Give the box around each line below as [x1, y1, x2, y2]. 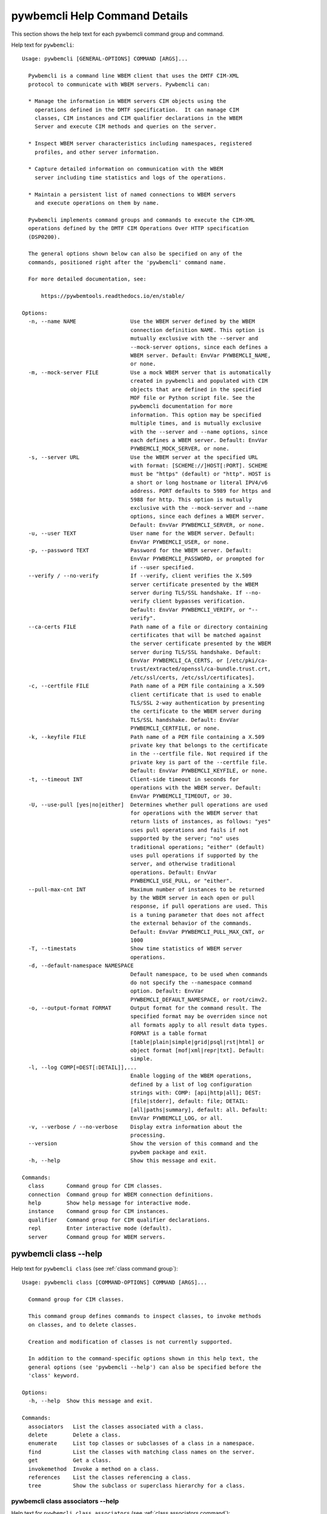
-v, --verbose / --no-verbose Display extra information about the [28, 1123, 242, 1130]
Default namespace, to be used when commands [130, 971, 268, 977]
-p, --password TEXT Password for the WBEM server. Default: [28, 547, 252, 554]
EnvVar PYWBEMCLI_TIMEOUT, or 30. [130, 793, 233, 799]
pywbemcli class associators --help [11, 1497, 119, 1506]
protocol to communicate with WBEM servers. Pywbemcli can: [28, 81, 211, 88]
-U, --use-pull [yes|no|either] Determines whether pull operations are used [28, 801, 268, 808]
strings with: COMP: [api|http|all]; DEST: [130, 1089, 262, 1096]
